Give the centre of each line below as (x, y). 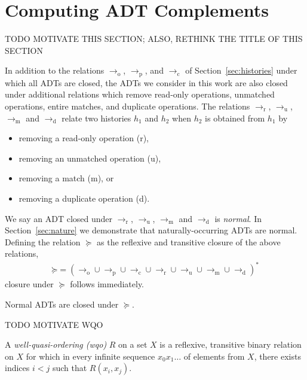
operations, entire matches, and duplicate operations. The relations (128, 106)
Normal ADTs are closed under (62, 304)
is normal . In (238, 218)
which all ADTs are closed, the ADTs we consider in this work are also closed (146, 82)
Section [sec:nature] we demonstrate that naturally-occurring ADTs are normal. (151, 230)
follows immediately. (107, 284)
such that (70, 368)
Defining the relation (43, 241)
